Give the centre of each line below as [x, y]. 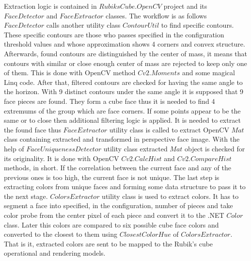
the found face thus [32, 129]
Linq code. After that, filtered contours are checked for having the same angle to [123, 82]
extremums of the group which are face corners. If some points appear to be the [122, 110]
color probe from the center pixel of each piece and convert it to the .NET [114, 215]
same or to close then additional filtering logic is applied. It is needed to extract [122, 120]
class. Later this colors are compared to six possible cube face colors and [111, 224]
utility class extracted [135, 148]
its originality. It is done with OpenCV [62, 158]
